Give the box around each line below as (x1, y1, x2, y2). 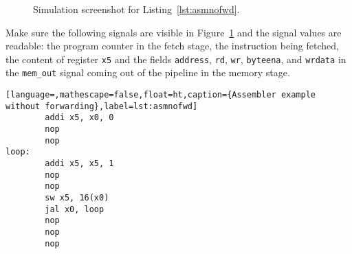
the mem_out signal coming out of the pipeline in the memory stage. (5, 65, 290, 80)
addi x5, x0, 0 (45, 113, 114, 123)
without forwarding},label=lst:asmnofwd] (5, 101, 198, 111)
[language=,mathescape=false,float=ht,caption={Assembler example (5, 90, 316, 100)
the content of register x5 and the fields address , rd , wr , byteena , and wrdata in (5, 51, 346, 66)
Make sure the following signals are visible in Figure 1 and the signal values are (5, 25, 342, 39)
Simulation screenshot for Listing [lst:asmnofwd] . (33, 2, 240, 16)
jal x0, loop (45, 204, 104, 214)
